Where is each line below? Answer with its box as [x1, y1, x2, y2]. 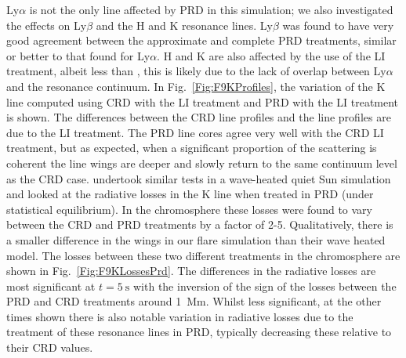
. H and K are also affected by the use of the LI [157, 47, 386, 63]
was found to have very [282, 16, 394, 33]
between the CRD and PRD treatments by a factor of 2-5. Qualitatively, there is [6, 216, 393, 233]
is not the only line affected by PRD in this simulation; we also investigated [29, 2, 393, 17]
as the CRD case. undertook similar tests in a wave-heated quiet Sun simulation [6, 170, 391, 186]
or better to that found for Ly [6, 47, 150, 63]
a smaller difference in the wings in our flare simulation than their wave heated [6, 231, 386, 248]
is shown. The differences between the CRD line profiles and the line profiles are [6, 109, 391, 125]
